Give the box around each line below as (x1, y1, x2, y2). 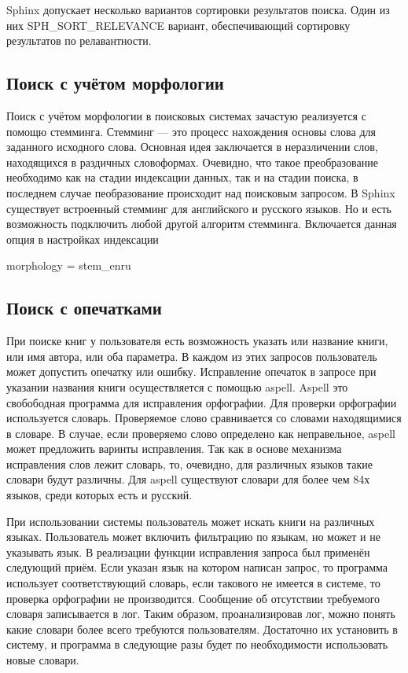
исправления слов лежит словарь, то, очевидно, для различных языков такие (6, 455, 373, 472)
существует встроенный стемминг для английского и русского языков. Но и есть (6, 200, 391, 216)
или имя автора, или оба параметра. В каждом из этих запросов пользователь (6, 348, 377, 364)
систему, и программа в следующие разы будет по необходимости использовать (6, 636, 388, 653)
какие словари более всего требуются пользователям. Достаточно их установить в (6, 620, 398, 637)
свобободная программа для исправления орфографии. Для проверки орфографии (6, 394, 397, 410)
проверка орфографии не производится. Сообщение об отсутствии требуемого (6, 590, 380, 606)
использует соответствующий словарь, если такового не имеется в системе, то (6, 575, 380, 591)
